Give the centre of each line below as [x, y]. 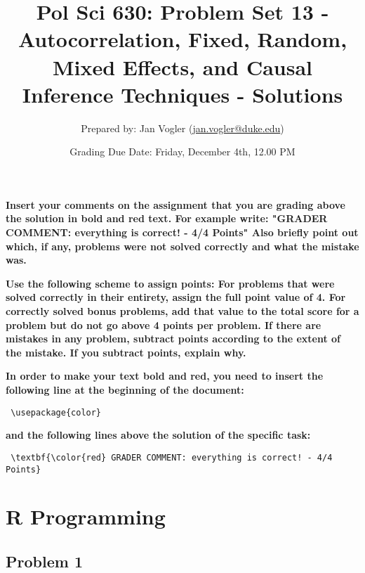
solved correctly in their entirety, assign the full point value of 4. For [176, 297]
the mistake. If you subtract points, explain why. [126, 352]
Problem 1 [44, 561]
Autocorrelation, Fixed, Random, [182, 39]
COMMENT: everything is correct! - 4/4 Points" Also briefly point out [182, 232]
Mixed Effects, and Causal [182, 66]
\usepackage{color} [56, 412]
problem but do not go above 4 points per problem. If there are [164, 324]
